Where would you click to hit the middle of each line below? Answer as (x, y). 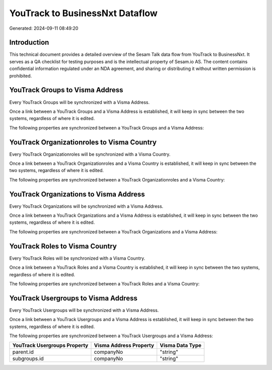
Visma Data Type (180, 345)
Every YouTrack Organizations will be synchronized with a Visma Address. (86, 206)
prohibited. (21, 76)
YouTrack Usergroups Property (50, 345)
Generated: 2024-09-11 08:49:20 (44, 28)
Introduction (29, 43)
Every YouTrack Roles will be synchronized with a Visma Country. (77, 258)
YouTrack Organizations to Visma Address (77, 194)
